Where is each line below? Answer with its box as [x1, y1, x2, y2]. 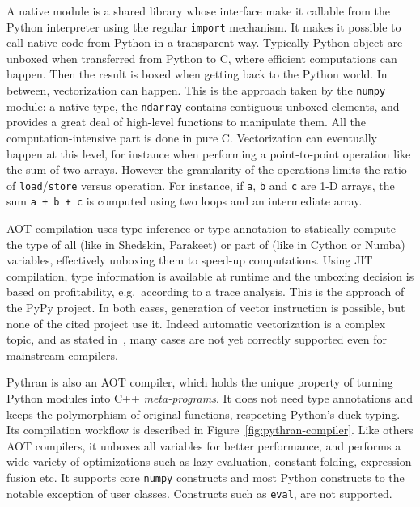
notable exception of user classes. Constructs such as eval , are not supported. [6, 484, 392, 501]
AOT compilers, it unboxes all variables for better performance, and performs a [6, 437, 401, 454]
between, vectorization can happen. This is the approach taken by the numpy [6, 82, 386, 99]
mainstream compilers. [6, 346, 118, 363]
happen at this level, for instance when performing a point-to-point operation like [6, 145, 411, 162]
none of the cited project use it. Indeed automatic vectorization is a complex [6, 315, 386, 332]
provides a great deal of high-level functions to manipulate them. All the [6, 113, 366, 130]
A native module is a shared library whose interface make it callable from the [6, 2, 391, 19]
